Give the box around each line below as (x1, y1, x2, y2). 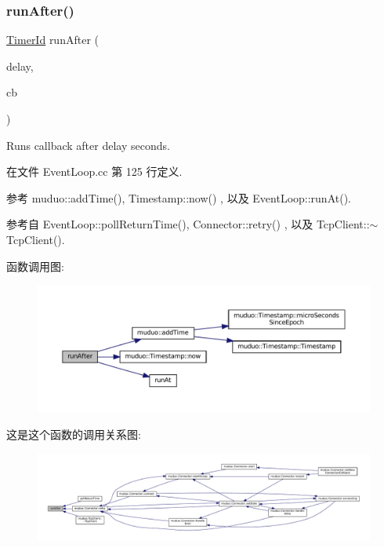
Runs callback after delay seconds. (6, 137, 170, 153)
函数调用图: (6, 257, 64, 274)
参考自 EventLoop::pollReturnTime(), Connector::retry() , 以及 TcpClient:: (6, 216, 370, 232)
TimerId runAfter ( (6, 31, 99, 48)
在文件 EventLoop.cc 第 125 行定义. (6, 163, 183, 180)
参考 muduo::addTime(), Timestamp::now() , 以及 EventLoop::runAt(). (6, 189, 351, 206)
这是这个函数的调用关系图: (6, 426, 141, 443)
